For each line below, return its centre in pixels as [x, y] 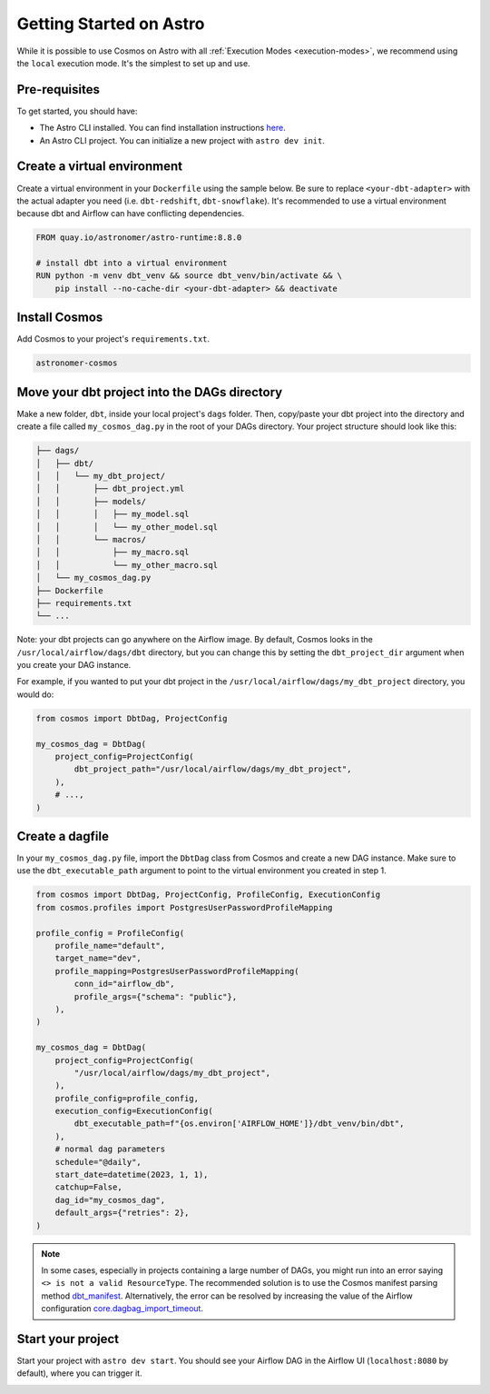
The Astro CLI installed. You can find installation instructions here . [162, 128]
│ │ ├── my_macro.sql [113, 553]
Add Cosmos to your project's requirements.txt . [113, 339]
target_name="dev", [98, 958]
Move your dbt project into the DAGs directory [150, 392]
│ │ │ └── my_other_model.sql [127, 527]
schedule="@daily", [98, 1162]
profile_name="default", [110, 946]
